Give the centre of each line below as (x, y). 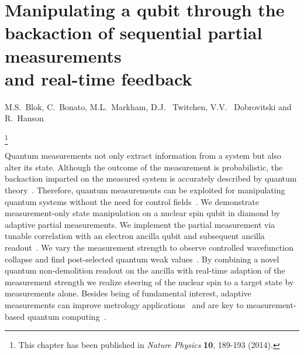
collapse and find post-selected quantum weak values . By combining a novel (142, 259)
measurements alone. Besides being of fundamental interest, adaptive (128, 293)
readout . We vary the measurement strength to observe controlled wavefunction (149, 247)
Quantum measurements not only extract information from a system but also (143, 156)
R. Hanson (24, 118)
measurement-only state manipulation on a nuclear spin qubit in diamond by (142, 213)
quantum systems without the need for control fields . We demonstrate (132, 201)
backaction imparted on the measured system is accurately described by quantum (151, 178)
